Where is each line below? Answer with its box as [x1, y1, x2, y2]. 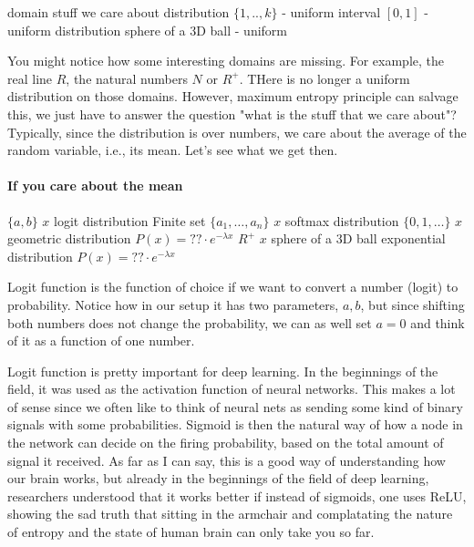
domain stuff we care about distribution [7, 3, 230, 21]
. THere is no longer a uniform [239, 68, 410, 88]
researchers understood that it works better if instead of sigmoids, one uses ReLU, [7, 486, 467, 505]
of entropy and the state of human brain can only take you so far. [7, 522, 375, 542]
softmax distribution [284, 211, 399, 230]
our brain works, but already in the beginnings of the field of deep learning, [7, 469, 429, 488]
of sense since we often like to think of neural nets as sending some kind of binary [7, 397, 463, 416]
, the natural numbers [66, 68, 188, 88]
